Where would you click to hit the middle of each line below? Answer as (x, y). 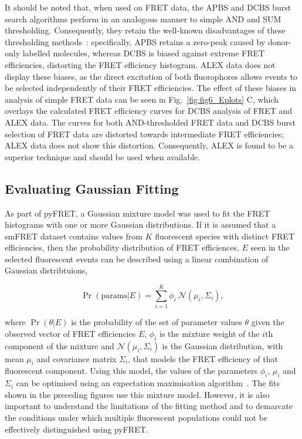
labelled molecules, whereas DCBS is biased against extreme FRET (144, 53)
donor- (279, 41)
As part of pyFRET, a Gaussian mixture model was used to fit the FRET (138, 213)
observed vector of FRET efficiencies (70, 333)
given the (268, 322)
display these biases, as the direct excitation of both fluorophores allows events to (151, 76)
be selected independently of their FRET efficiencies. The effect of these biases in (151, 88)
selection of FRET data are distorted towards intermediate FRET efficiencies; (145, 134)
